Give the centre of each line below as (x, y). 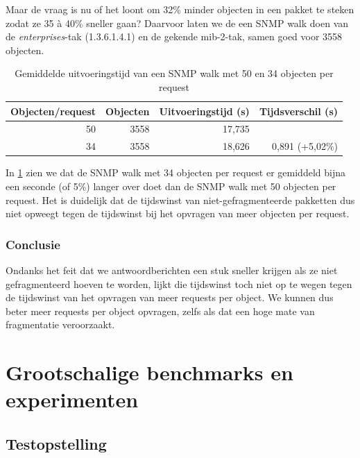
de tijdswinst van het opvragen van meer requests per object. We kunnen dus (170, 297)
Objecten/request (53, 111)
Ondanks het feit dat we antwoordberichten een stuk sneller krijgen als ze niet (172, 270)
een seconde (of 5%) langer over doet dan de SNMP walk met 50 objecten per (171, 186)
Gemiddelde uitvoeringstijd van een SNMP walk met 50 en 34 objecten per (174, 73)
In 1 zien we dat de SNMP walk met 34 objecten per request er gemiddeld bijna (175, 172)
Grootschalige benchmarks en (149, 372)
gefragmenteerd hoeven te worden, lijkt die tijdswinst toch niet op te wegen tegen (179, 283)
